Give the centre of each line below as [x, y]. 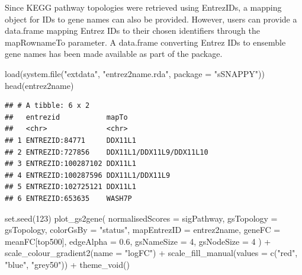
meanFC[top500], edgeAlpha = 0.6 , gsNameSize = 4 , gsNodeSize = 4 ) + [138, 241]
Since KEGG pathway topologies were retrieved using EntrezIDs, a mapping [143, 7]
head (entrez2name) [39, 85]
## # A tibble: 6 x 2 [47, 106]
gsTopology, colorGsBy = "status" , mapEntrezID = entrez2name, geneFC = [143, 230]
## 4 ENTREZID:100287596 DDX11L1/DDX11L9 [88, 175]
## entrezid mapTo [66, 117]
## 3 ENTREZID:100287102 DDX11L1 [70, 164]
